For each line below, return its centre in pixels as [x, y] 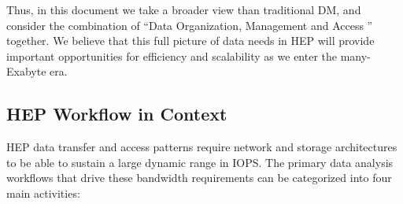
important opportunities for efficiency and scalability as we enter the [172, 56]
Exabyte [26, 71]
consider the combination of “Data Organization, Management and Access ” [190, 25]
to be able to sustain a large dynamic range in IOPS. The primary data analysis [200, 162]
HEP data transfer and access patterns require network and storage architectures [202, 147]
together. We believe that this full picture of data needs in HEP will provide [190, 41]
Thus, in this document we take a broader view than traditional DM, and [184, 9]
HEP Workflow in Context [117, 114]
